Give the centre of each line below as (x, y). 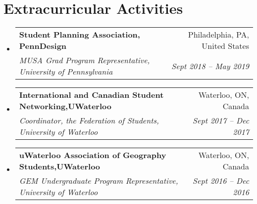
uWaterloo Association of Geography (93, 155)
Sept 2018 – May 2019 (210, 66)
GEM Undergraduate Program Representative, (99, 181)
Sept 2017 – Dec (221, 121)
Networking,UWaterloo (65, 106)
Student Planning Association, (79, 35)
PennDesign (43, 46)
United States (225, 46)
